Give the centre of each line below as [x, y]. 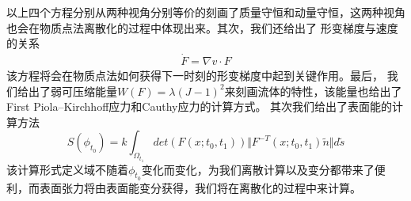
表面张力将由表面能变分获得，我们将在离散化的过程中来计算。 [200, 187]
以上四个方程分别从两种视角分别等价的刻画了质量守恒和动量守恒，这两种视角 [206, 12]
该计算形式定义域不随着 [67, 169]
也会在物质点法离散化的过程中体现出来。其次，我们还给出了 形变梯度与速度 [202, 27]
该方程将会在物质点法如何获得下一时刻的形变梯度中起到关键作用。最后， [195, 76]
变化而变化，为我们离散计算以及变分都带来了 [258, 169]
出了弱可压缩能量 [72, 91]
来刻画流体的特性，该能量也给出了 [313, 91]
